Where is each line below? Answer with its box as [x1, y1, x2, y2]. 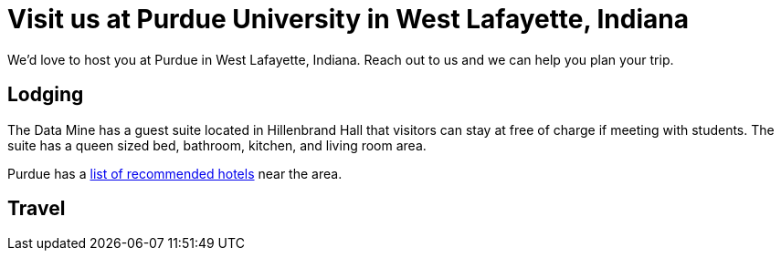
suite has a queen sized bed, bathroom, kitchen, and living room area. [7, 137, 427, 153]
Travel [7, 197, 66, 221]
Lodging [7, 83, 84, 107]
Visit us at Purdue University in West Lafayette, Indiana [7, 4, 689, 35]
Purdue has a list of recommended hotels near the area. [7, 165, 343, 181]
